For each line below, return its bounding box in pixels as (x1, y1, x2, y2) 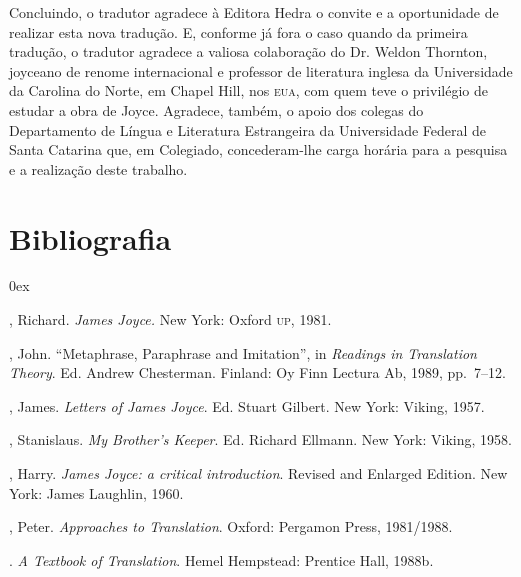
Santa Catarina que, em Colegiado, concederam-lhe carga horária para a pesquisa (9, 139, 508, 160)
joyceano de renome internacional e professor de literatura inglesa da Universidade (9, 60, 513, 81)
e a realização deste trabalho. (9, 158, 188, 179)
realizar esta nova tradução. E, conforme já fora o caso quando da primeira (9, 21, 468, 42)
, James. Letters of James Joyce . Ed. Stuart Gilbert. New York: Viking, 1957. (9, 395, 485, 416)
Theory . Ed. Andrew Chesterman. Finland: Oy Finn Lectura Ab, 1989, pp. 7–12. (9, 362, 506, 383)
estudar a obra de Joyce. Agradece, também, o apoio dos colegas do (9, 99, 424, 120)
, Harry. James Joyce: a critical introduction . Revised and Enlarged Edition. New (9, 463, 508, 484)
